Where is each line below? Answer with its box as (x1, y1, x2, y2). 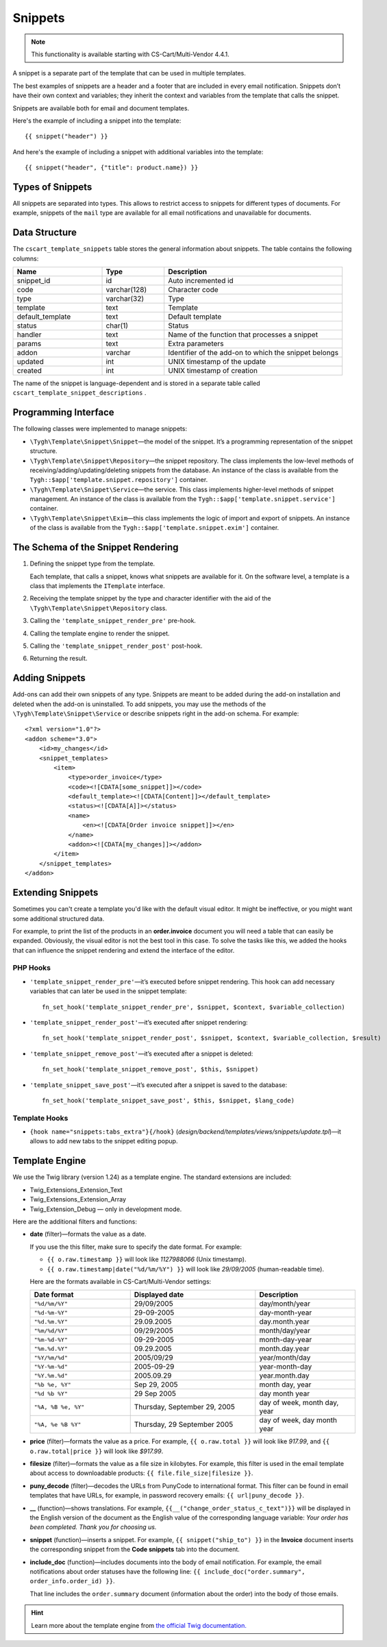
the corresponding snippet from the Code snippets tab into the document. (29, 1546, 240, 1554)
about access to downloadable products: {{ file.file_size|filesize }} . (29, 1469, 253, 1477)
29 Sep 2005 (134, 1389, 177, 1398)
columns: (12, 254, 39, 263)
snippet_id (16, 276, 51, 286)
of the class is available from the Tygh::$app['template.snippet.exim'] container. (29, 524, 279, 532)
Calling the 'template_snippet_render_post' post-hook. (29, 642, 203, 650)
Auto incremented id (168, 276, 234, 286)
